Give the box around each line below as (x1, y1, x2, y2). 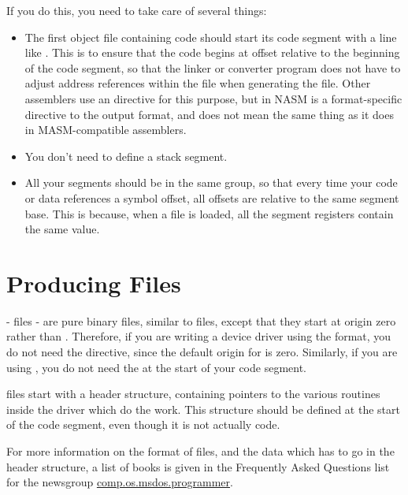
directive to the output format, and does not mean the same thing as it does (24, 106, 394, 122)
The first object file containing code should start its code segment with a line (24, 28, 397, 45)
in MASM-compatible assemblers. (24, 121, 187, 138)
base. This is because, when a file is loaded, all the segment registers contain (24, 205, 394, 221)
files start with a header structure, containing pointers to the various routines (6, 385, 380, 402)
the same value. (24, 221, 100, 237)
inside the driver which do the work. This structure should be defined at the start (6, 400, 400, 417)
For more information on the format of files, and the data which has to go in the (6, 443, 395, 459)
